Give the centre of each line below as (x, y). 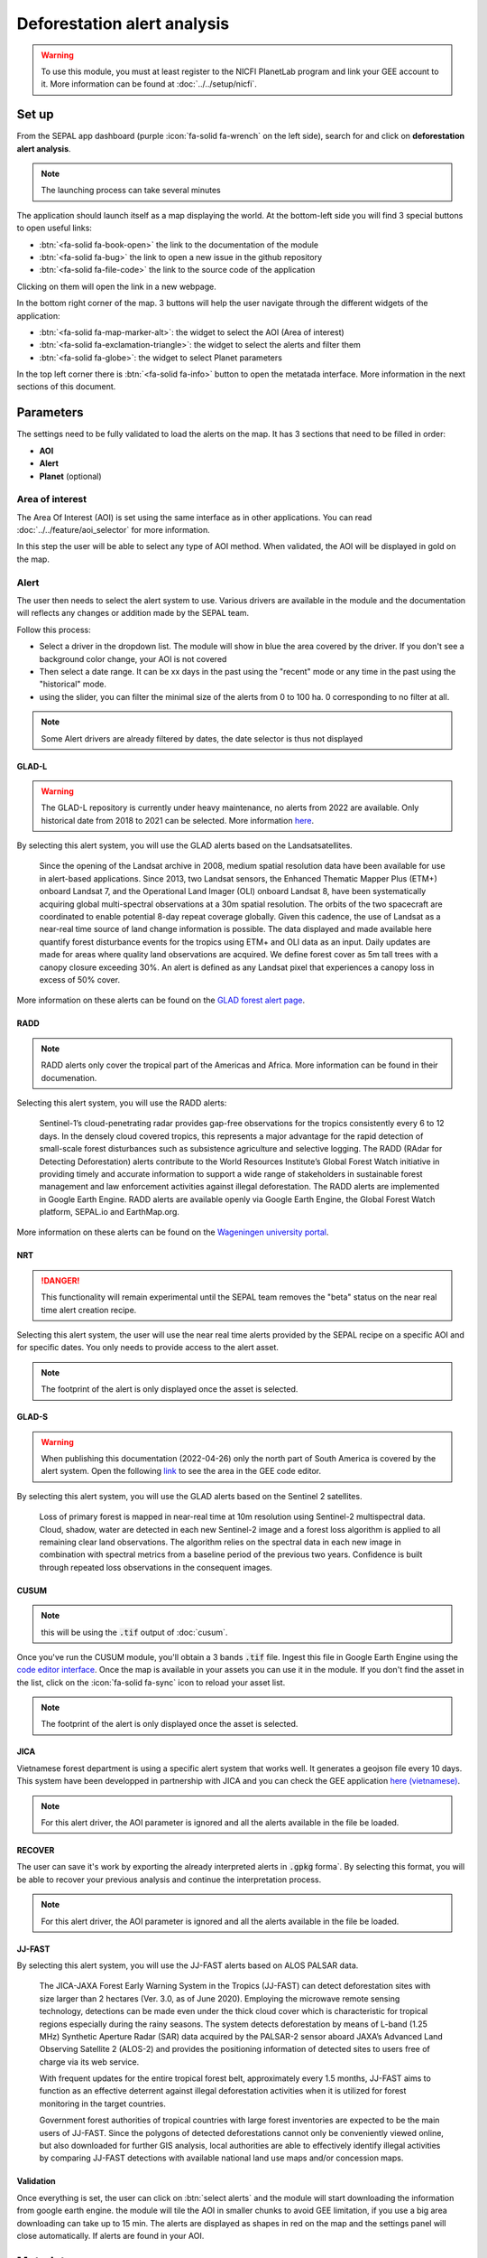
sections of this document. (66, 387)
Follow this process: (54, 630)
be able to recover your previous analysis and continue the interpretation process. (169, 1880)
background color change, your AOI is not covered (133, 658)
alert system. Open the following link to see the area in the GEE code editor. (181, 1471)
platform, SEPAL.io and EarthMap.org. (110, 1212)
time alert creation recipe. (89, 1310)
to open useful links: (54, 228)
